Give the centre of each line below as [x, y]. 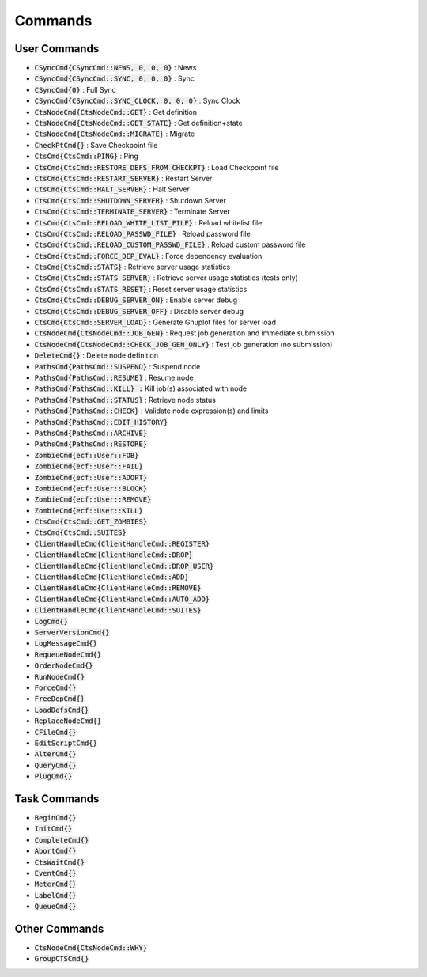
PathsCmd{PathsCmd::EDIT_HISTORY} [101, 422]
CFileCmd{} [55, 732]
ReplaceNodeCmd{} [68, 721]
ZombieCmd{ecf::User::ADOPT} [91, 477]
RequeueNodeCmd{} [68, 654]
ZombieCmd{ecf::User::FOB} [87, 455]
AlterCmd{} [55, 754]
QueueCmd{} [55, 907]
